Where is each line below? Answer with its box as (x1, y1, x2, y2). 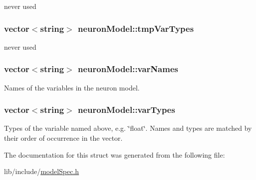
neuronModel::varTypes (77, 103, 175, 116)
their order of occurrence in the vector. (4, 133, 123, 143)
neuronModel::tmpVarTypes (77, 22, 194, 34)
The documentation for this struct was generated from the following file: (4, 149, 225, 160)
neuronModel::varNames (77, 63, 178, 75)
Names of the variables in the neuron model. (4, 82, 140, 92)
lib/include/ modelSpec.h (4, 166, 79, 177)
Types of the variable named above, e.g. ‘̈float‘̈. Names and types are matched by (4, 123, 252, 133)
